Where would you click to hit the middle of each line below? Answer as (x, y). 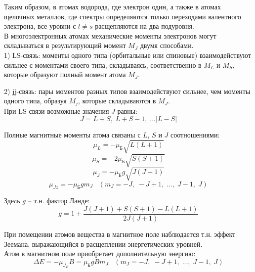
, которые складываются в (117, 101)
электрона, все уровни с (40, 26)
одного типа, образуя (35, 101)
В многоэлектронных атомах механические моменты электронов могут (110, 35)
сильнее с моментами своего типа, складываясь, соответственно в (103, 65)
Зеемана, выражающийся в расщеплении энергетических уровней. (103, 244)
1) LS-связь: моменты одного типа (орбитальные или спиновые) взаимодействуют (127, 55)
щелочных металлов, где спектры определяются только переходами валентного (123, 16)
